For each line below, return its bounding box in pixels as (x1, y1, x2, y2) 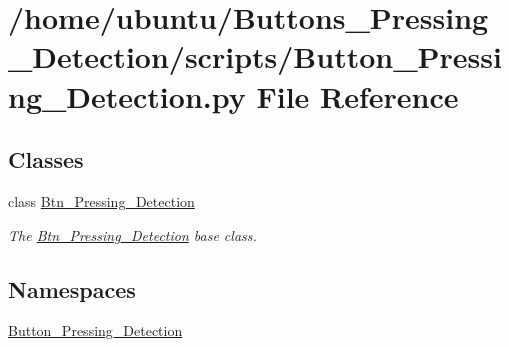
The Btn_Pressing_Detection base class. (8, 224, 257, 245)
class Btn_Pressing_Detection (8, 190, 195, 211)
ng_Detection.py (8, 75, 246, 116)
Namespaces (8, 273, 136, 304)
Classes (8, 144, 84, 175)
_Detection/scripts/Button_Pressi (8, 36, 502, 77)
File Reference (256, 75, 459, 116)
